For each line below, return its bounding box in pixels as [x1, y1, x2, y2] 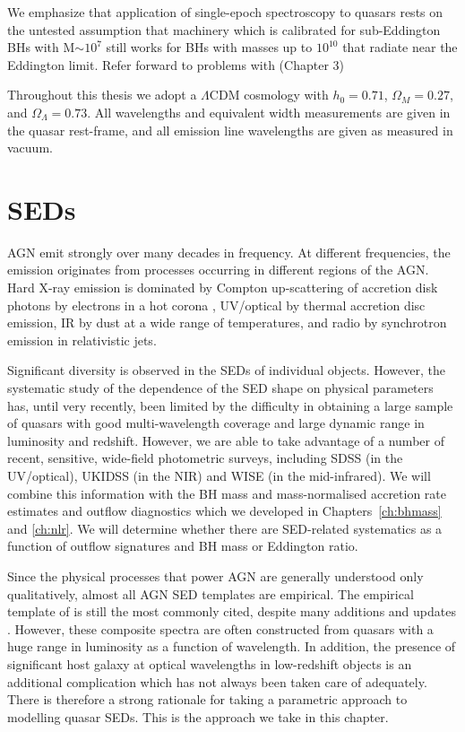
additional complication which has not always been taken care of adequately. [7, 672, 427, 691]
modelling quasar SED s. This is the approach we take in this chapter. [7, 707, 389, 726]
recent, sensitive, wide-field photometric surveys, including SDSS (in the [7, 449, 403, 467]
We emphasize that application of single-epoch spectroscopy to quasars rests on [7, 3, 443, 21]
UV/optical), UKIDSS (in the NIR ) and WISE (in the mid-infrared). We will [7, 466, 431, 484]
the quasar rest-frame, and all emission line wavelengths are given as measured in [7, 120, 453, 139]
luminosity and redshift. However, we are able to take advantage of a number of [7, 431, 444, 449]
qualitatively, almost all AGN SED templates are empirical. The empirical [7, 584, 414, 603]
